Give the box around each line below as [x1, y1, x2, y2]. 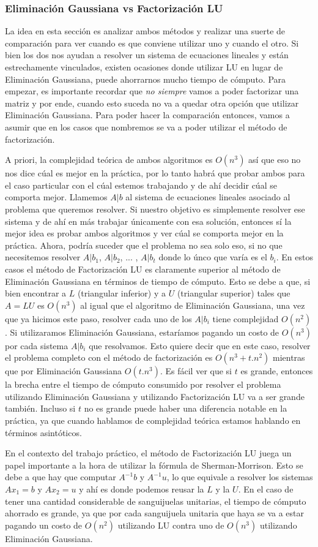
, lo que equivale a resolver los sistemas [166, 470, 313, 483]
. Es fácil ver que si [160, 364, 232, 377]
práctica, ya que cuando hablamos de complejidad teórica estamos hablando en [5, 414, 301, 427]
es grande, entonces [240, 364, 313, 377]
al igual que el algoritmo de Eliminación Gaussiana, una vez [80, 298, 305, 311]
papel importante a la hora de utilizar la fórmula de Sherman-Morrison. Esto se [5, 458, 303, 471]
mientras [272, 351, 305, 364]
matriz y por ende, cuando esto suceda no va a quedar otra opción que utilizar [5, 96, 299, 109]
